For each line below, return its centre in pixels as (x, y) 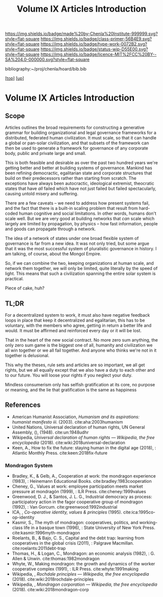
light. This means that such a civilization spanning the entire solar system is (81, 273)
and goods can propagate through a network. (50, 229)
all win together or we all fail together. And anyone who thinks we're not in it (81, 350)
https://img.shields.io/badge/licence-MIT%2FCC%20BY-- (98, 54)
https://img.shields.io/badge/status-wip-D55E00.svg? (94, 49)
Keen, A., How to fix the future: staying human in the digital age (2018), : (84, 447)
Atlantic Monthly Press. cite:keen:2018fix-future (60, 453)
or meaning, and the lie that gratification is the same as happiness (71, 390)
